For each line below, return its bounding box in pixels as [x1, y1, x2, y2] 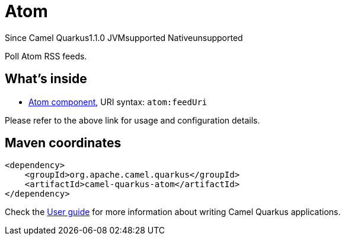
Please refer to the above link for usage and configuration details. [5, 115, 260, 125]
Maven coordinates [5, 135, 122, 151]
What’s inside [5, 71, 87, 87]
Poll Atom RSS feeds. [5, 50, 87, 61]
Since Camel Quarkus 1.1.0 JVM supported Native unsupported [5, 32, 243, 43]
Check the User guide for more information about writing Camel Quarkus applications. [5, 207, 341, 217]
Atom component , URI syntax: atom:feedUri [28, 96, 207, 107]
